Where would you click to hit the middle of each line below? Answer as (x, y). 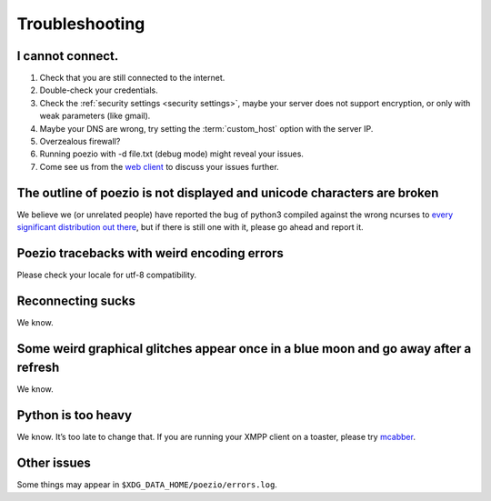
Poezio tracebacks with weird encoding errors (150, 253)
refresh (38, 368)
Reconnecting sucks (76, 301)
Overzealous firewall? (80, 142)
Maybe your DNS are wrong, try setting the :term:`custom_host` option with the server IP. (206, 128)
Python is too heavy (74, 415)
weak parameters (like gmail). (95, 116)
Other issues (54, 463)
